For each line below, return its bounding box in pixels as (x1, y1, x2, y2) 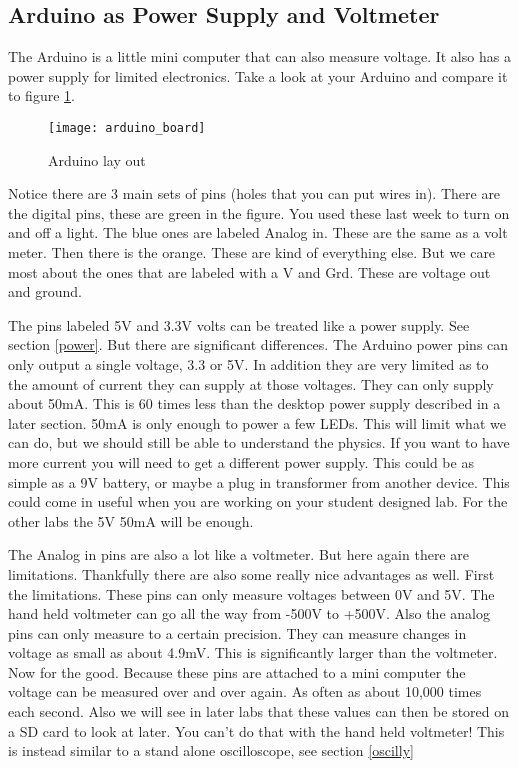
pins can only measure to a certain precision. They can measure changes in (8, 622, 467, 643)
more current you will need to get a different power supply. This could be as (8, 451, 474, 472)
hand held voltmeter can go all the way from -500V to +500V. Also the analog (8, 603, 490, 624)
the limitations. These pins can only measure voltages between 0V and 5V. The (8, 583, 495, 604)
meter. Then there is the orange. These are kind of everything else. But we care (8, 242, 496, 263)
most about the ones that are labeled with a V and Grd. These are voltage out (8, 261, 491, 282)
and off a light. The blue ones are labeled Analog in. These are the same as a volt (8, 222, 508, 243)
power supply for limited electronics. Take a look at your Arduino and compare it (8, 65, 508, 86)
